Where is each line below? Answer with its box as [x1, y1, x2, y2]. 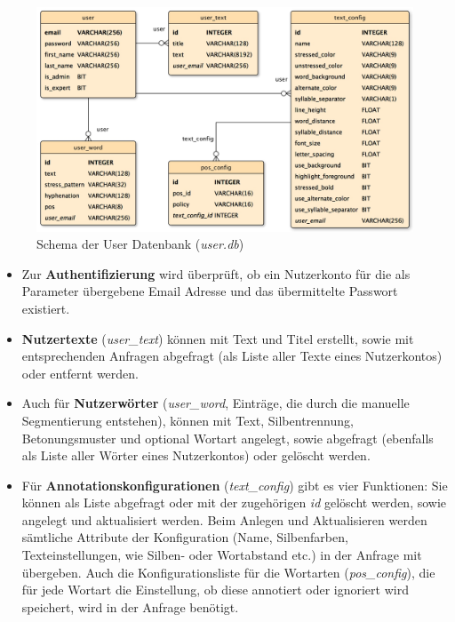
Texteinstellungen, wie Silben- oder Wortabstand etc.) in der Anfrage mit [21, 546, 422, 564]
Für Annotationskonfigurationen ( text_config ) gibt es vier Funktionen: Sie [21, 475, 448, 494]
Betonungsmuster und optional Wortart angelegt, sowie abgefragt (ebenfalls [21, 428, 434, 447]
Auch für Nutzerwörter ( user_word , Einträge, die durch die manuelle [21, 394, 410, 412]
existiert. [21, 299, 70, 317]
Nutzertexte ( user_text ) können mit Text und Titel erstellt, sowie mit [21, 329, 414, 347]
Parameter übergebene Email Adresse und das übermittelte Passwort [21, 282, 398, 300]
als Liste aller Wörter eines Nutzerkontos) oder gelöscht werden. [21, 446, 371, 465]
